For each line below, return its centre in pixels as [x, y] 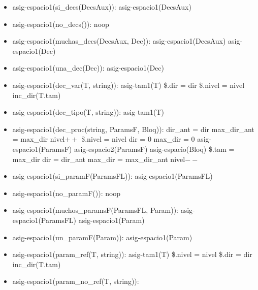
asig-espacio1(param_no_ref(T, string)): [76, 281]
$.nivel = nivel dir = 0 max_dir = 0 [138, 139]
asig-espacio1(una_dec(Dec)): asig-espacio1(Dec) [88, 68]
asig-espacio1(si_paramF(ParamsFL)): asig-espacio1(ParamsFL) [112, 176]
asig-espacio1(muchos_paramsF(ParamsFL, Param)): [95, 210]
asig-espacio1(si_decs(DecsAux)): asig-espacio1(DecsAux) [102, 7]
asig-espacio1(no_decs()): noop [61, 24]
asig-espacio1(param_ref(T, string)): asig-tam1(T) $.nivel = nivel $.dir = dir [132, 254]
